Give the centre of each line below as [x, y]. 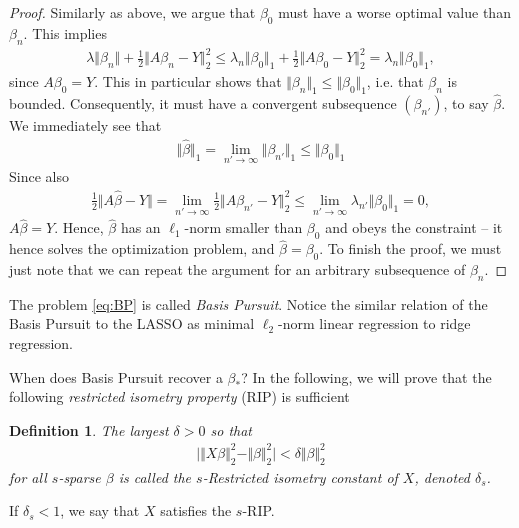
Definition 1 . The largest [89, 429]
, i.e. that [395, 80]
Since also [39, 176]
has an [140, 227]
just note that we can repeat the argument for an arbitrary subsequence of [237, 269]
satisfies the [196, 510]
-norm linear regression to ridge [374, 323]
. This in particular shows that [188, 80]
